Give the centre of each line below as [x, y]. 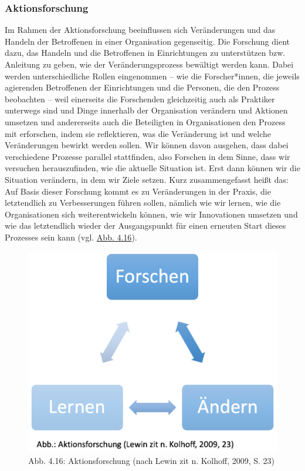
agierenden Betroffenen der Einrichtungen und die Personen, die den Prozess [142, 87]
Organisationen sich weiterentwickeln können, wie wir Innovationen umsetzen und [151, 214]
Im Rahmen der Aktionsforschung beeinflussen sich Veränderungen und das [140, 30]
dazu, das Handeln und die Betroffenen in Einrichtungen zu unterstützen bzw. [145, 53]
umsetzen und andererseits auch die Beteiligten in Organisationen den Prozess [145, 121]
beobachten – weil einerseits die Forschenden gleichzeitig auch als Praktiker [140, 98]
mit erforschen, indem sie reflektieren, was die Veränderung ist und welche [138, 133]
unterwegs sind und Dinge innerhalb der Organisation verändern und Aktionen [146, 110]
